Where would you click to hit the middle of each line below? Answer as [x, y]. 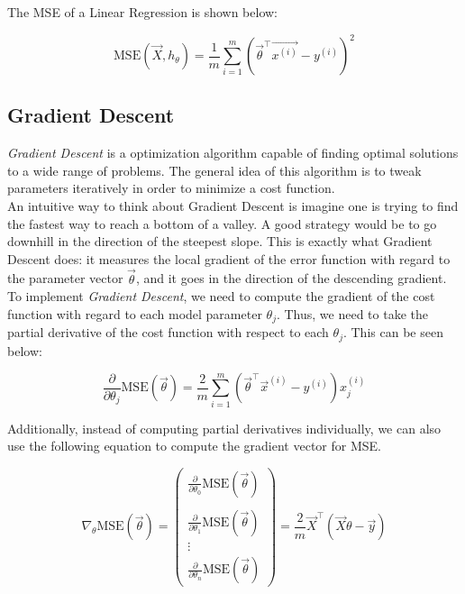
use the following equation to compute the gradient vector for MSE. [194, 446]
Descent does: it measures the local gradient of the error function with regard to [229, 258]
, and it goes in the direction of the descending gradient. [291, 278]
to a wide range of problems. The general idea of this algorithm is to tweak [214, 170]
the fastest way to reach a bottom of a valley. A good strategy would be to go [222, 223]
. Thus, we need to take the [352, 313]
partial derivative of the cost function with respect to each [168, 332]
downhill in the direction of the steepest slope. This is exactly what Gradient [220, 241]
